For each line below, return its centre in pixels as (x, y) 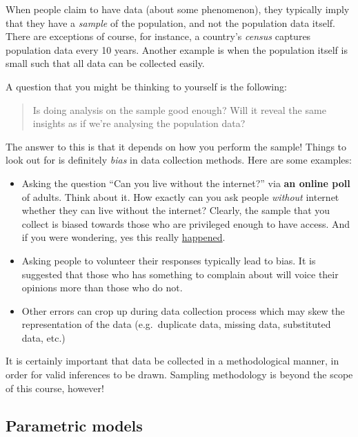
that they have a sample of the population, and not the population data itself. (171, 22)
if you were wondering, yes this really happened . (123, 237)
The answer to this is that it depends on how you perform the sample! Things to (176, 146)
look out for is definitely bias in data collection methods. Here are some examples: (179, 160)
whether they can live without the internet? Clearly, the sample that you (176, 210)
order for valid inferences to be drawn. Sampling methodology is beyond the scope (179, 375)
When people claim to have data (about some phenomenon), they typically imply (178, 9)
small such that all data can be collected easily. (105, 63)
